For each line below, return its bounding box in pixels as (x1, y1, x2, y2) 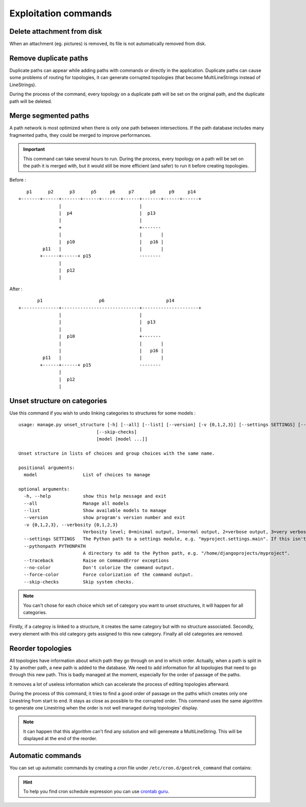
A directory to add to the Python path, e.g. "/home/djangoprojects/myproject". (83, 550, 290, 556)
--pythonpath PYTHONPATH (23, 543, 86, 549)
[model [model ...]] (96, 436, 148, 442)
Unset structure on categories (9, 396, 107, 405)
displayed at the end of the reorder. (23, 736, 97, 742)
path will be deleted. (9, 98, 53, 104)
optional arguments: (18, 486, 70, 492)
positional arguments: (18, 464, 75, 471)
